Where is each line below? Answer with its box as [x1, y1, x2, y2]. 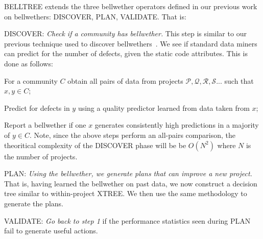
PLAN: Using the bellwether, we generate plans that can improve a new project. [4, 168, 252, 179]
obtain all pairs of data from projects [67, 75, 183, 86]
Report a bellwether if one [4, 119, 86, 130]
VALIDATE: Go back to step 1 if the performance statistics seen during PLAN [4, 215, 251, 226]
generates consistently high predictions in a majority [94, 119, 259, 130]
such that [224, 75, 254, 86]
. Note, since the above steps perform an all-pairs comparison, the [29, 129, 235, 140]
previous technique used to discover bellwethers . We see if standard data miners [4, 38, 257, 49]
